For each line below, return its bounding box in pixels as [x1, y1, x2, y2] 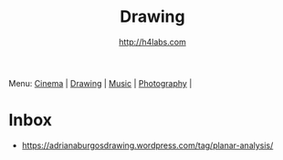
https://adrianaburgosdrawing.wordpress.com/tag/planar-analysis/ [21, 139, 274, 151]
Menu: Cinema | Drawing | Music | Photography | [8, 77, 193, 88]
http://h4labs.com [119, 36, 186, 47]
